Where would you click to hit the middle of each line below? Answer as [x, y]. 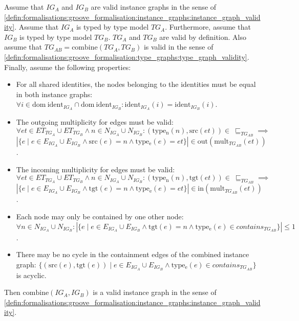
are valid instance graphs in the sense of [154, 7]
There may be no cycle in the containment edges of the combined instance [133, 254]
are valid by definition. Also [203, 37]
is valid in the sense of [178, 47]
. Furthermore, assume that [208, 27]
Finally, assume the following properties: [68, 67]
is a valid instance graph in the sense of [155, 292]
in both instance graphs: [54, 94]
